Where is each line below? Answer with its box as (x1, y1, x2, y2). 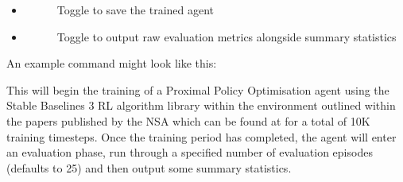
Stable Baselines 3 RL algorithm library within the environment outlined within (6, 97, 396, 114)
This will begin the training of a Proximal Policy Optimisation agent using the (6, 81, 389, 98)
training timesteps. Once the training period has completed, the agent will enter (6, 128, 397, 145)
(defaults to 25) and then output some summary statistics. (6, 159, 292, 176)
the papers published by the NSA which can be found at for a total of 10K (6, 112, 370, 129)
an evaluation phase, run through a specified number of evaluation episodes (6, 144, 373, 161)
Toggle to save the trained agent (56, 2, 215, 17)
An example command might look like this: (6, 55, 217, 72)
